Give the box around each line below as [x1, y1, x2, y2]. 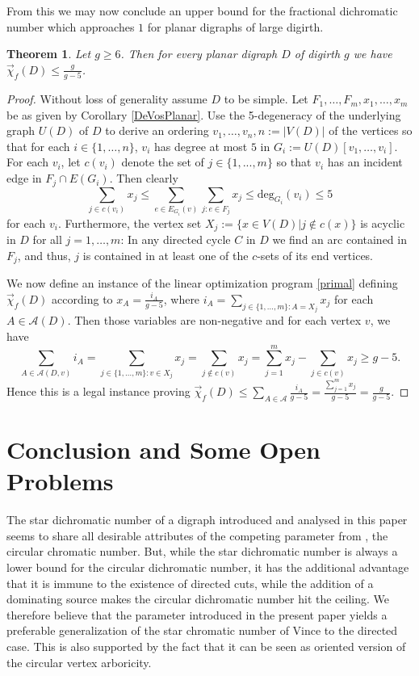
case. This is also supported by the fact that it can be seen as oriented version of [6, 637, 406, 654]
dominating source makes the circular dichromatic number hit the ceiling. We [6, 590, 390, 607]
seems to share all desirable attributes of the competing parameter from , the [6, 527, 388, 544]
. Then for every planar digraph [120, 45, 278, 62]
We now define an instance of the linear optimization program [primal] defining [6, 275, 398, 292]
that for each [6, 137, 70, 154]
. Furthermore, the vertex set [57, 214, 202, 231]
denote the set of [121, 153, 204, 170]
